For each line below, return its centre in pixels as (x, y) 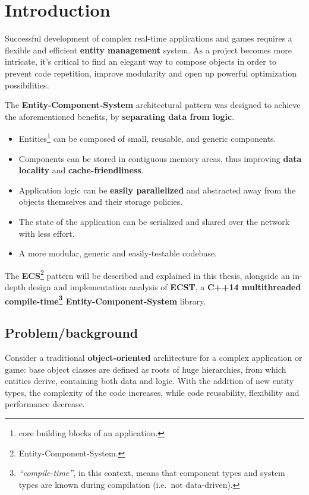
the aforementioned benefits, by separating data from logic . (120, 116)
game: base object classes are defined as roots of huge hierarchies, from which (146, 369)
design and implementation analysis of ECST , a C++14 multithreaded (165, 286)
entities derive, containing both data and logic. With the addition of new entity (149, 381)
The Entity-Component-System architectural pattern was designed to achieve (153, 105)
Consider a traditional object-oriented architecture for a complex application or (154, 357)
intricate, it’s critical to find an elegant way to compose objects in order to (141, 61)
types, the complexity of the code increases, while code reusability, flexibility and (152, 392)
